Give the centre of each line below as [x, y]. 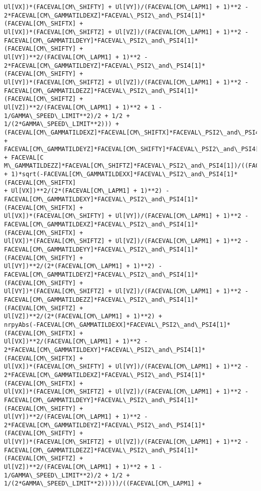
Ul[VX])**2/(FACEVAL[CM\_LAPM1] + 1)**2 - [76, 342]
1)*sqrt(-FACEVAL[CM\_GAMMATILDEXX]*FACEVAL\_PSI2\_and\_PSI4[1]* [124, 174]
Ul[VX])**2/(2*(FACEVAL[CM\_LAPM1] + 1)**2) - [90, 191]
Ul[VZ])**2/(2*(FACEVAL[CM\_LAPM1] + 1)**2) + [83, 317]
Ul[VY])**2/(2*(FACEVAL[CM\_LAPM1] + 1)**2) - [83, 266]
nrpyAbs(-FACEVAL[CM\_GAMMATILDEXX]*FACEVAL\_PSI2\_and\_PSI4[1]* [117, 325]
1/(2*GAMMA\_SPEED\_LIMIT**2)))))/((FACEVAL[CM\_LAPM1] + [103, 484]
